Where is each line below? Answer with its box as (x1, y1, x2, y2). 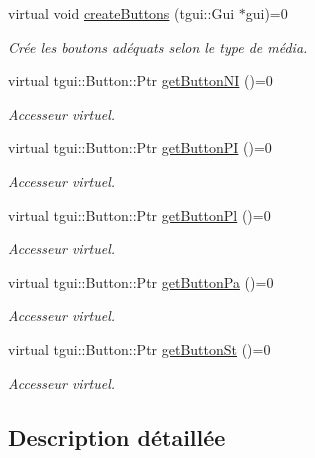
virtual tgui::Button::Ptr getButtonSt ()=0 (8, 338, 271, 359)
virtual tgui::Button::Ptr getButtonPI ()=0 (8, 137, 272, 158)
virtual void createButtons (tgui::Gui (8, 3, 235, 23)
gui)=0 (245, 3, 288, 23)
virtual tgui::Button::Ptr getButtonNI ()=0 (8, 70, 273, 91)
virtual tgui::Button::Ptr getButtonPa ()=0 (8, 271, 274, 292)
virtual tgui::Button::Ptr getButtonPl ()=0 (8, 204, 271, 225)
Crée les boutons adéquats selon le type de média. (8, 36, 308, 57)
